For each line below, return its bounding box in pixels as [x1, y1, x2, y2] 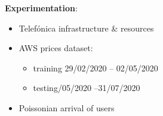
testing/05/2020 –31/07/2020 [33, 81, 140, 94]
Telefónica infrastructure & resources [19, 21, 154, 34]
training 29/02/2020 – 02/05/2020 [33, 61, 158, 74]
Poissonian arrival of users [19, 101, 115, 114]
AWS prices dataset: [19, 42, 93, 54]
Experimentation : [5, 1, 78, 14]
